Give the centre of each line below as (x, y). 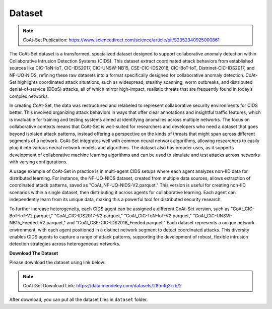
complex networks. (29, 96)
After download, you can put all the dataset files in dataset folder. (79, 299)
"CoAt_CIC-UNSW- (213, 215)
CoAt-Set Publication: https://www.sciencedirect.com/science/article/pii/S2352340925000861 (121, 40)
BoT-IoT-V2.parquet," (31, 215)
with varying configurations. (39, 162)
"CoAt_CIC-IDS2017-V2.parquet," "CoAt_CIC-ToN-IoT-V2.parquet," (123, 215)
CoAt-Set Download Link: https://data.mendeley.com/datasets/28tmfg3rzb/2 (103, 286)
